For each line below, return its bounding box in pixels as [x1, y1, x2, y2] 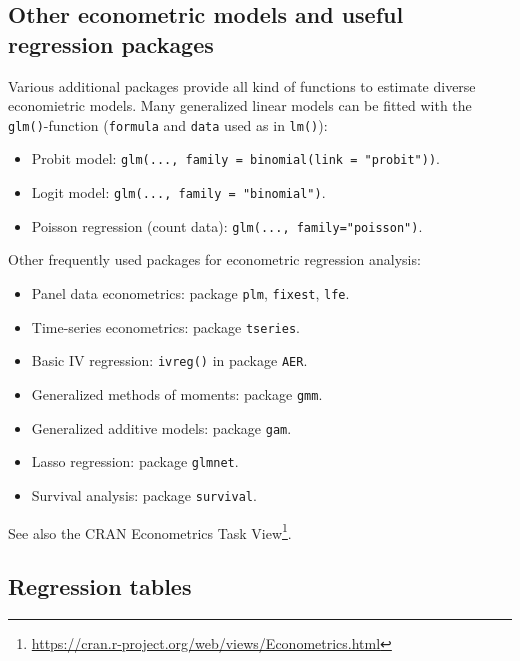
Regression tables [8, 571, 192, 602]
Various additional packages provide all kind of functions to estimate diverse [8, 75, 476, 96]
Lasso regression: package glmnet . [31, 451, 239, 472]
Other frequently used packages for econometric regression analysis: [8, 249, 421, 270]
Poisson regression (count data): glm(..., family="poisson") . [31, 215, 423, 236]
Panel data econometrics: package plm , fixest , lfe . [31, 283, 350, 303]
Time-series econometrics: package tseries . [31, 316, 300, 337]
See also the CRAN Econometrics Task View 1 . [8, 519, 292, 543]
